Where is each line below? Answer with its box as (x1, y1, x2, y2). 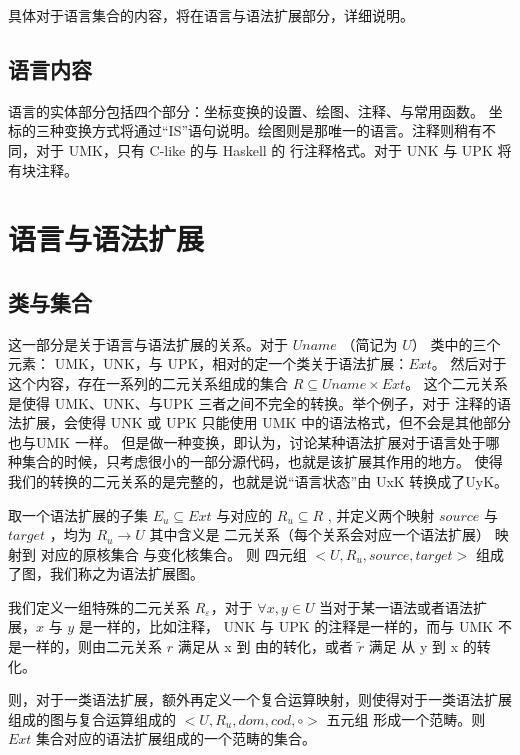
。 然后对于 (431, 353, 507, 374)
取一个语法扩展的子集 (8, 504, 148, 525)
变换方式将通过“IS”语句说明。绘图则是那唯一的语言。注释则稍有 (63, 120, 483, 141)
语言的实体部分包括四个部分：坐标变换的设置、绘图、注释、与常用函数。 (8, 100, 484, 121)
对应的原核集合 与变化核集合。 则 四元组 (40, 543, 307, 564)
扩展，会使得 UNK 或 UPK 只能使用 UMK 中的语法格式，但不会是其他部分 (21, 412, 512, 433)
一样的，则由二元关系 (21, 636, 162, 657)
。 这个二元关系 (405, 372, 508, 393)
